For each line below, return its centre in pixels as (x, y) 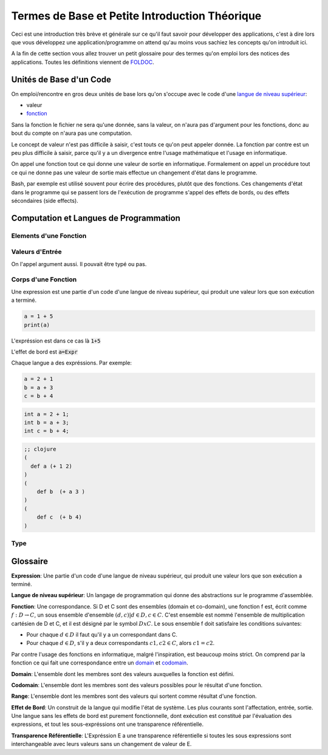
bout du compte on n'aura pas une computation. (72, 133)
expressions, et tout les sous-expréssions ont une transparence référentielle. (108, 724)
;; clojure (40, 449)
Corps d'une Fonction (44, 279)
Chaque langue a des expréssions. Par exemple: (71, 363)
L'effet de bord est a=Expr (45, 352)
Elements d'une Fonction (49, 236)
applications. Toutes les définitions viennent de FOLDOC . (83, 62)
